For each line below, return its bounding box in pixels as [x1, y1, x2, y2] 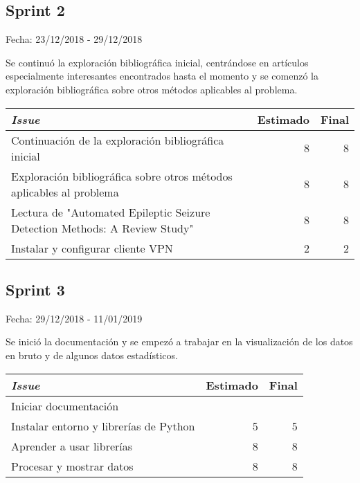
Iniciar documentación [11, 397, 119, 414]
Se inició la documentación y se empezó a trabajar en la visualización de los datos [6, 334, 353, 349]
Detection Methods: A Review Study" [11, 219, 194, 236]
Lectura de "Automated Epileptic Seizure [11, 203, 210, 220]
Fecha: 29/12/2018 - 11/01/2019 [6, 311, 143, 325]
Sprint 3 [6, 278, 65, 300]
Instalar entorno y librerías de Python [11, 417, 195, 434]
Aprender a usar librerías [11, 437, 133, 454]
